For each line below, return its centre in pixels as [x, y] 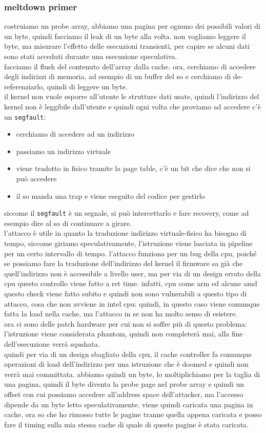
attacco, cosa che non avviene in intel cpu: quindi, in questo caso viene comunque [132, 303]
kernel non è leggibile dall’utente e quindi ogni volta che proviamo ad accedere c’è [132, 106]
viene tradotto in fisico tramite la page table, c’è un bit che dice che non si [133, 168]
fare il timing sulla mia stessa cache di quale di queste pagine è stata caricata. [127, 424]
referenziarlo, [25, 86]
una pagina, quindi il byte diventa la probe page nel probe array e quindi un [124, 384]
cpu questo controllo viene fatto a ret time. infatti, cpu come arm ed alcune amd [131, 283]
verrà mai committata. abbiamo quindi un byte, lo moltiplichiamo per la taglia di [132, 374]
